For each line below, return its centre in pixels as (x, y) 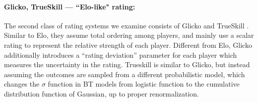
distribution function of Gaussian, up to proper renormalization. (102, 93)
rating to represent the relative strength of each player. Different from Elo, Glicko (128, 45)
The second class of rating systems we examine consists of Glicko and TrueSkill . (127, 25)
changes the (22, 84)
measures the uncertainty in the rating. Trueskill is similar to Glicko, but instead (127, 64)
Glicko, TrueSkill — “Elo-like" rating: (70, 6)
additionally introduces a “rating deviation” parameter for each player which (121, 54)
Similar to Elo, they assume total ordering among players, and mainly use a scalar (129, 35)
